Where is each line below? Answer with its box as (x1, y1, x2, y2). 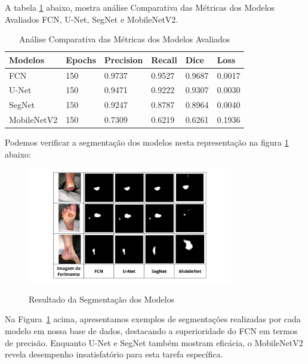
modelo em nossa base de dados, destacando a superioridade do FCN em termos (5, 325, 298, 337)
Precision (104, 53, 143, 66)
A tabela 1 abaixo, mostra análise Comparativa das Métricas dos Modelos (5, 1, 275, 13)
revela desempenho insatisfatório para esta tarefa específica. (5, 348, 223, 360)
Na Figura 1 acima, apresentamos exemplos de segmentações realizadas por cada (5, 313, 301, 325)
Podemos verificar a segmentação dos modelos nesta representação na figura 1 (5, 136, 289, 149)
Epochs (66, 53, 96, 66)
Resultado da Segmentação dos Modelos (29, 292, 175, 305)
